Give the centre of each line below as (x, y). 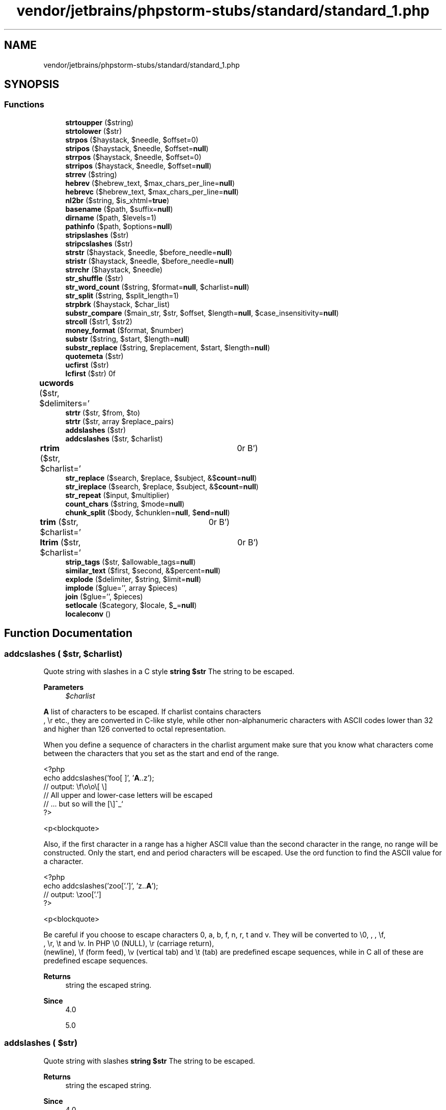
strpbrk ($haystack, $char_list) (118, 304)
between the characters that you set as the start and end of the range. (161, 754)
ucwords (57, 383)
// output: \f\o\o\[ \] (75, 787)
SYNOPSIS (32, 85)
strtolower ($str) (94, 131)
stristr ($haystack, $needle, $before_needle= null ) (150, 261)
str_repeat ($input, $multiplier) (117, 495)
